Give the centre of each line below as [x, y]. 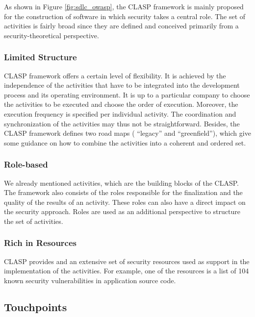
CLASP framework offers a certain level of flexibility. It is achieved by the [115, 75]
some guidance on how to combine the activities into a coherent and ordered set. [125, 142]
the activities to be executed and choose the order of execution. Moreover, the [121, 104]
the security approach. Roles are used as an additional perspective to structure [122, 211]
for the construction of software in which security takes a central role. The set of [125, 16]
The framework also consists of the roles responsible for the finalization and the [123, 192]
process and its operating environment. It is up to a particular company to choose [127, 94]
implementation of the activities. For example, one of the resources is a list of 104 [127, 271]
